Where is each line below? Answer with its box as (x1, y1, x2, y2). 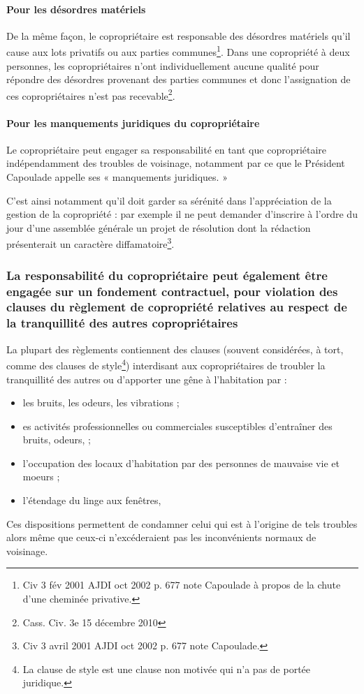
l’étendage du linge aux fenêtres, (22, 493, 161, 508)
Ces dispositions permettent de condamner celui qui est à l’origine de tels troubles (6, 516, 358, 531)
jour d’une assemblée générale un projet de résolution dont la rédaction (6, 220, 311, 235)
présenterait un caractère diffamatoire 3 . (6, 235, 175, 251)
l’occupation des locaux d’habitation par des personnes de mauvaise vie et (22, 455, 340, 470)
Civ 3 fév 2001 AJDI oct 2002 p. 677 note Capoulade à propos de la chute (22, 577, 341, 592)
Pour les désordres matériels (6, 1, 146, 16)
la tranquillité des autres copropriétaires (6, 314, 238, 332)
